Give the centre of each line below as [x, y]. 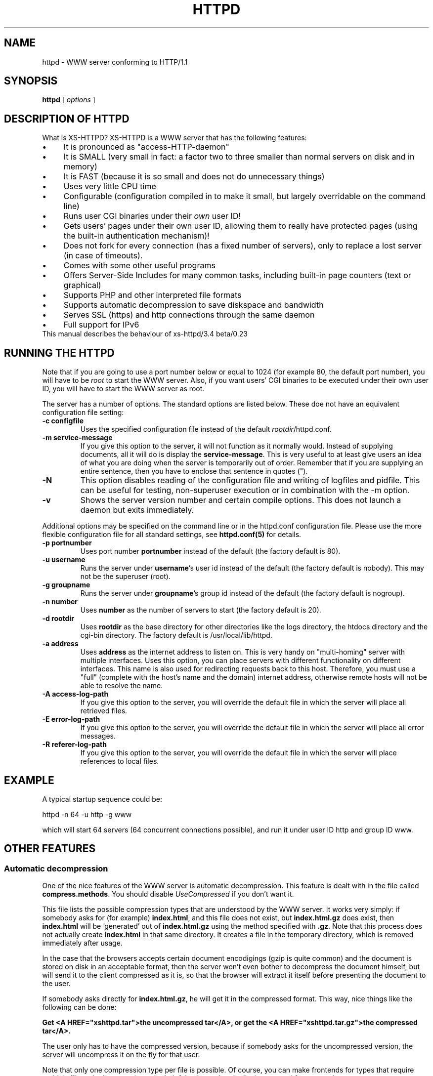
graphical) [82, 285]
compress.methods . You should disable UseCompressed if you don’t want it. [168, 894]
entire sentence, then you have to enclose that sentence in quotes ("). [194, 471]
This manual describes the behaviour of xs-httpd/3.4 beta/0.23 [145, 334]
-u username [64, 560]
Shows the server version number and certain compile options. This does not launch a [241, 500]
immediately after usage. [82, 943]
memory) [80, 167]
